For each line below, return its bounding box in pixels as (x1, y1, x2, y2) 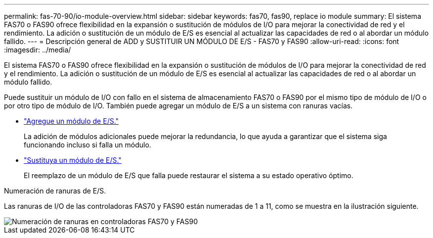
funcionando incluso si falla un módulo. (24, 141, 151, 149)
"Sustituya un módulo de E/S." (24, 156, 122, 164)
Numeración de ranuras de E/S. (4, 187, 106, 195)
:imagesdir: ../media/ (4, 46, 71, 54)
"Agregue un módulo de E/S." (24, 117, 119, 125)
